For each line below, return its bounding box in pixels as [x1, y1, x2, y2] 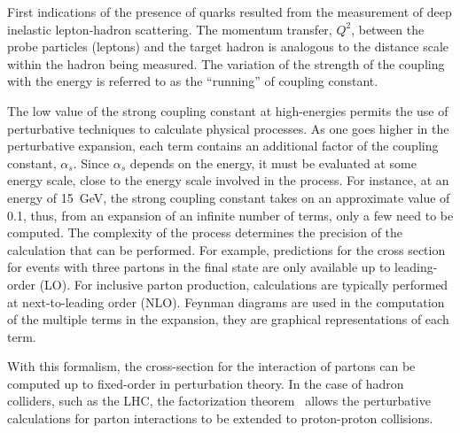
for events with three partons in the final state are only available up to [7, 258, 391, 276]
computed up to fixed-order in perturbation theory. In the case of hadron [7, 374, 404, 392]
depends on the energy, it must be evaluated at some [129, 153, 417, 172]
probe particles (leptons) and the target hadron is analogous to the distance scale [7, 37, 449, 56]
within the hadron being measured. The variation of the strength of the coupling [7, 54, 445, 73]
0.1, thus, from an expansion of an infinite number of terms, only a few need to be [7, 205, 454, 224]
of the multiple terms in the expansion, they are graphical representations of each [7, 310, 449, 329]
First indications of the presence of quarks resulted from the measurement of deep [7, 3, 452, 20]
